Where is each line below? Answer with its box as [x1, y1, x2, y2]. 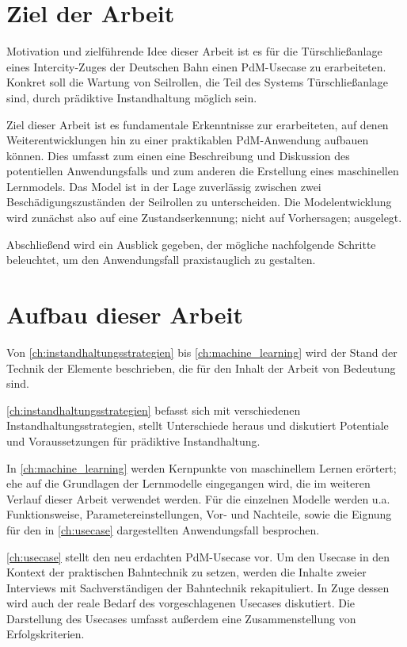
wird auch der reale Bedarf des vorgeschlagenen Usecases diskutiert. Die [6, 595, 356, 611]
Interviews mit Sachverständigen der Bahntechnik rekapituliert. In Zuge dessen [6, 579, 390, 595]
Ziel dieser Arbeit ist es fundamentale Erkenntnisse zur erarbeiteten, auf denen [6, 116, 389, 132]
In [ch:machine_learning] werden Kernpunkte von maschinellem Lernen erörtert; [6, 459, 397, 476]
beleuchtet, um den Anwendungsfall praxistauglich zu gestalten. [6, 251, 316, 268]
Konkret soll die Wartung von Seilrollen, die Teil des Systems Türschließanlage [6, 74, 389, 90]
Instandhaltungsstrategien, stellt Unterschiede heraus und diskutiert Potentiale [6, 417, 389, 434]
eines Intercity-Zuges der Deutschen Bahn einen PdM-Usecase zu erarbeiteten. [6, 58, 386, 75]
